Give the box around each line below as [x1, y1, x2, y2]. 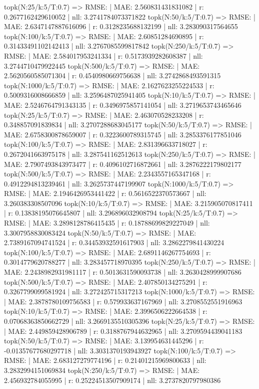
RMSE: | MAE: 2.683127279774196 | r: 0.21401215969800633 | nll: [4, 355, 206, 365]
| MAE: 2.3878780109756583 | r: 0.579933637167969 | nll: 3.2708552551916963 [4, 296, 242, 306]
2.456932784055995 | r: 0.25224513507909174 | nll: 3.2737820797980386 [4, 374, 221, 385]
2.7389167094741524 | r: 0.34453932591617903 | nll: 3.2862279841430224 [4, 237, 224, 248]
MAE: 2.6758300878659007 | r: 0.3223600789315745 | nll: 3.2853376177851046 [4, 129, 241, 139]
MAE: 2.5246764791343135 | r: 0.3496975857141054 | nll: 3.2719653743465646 [4, 99, 241, 110]
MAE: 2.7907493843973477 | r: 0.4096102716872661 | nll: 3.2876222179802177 [4, 158, 241, 169]
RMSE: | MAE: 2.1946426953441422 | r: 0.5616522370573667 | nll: [4, 188, 206, 199]
